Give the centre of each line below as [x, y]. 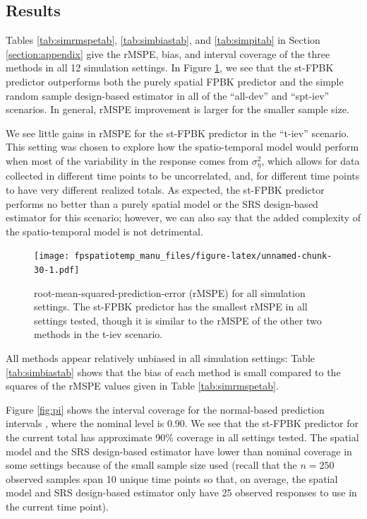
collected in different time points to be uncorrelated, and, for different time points [183, 176]
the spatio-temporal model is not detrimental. [104, 231]
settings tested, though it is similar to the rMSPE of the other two [178, 320]
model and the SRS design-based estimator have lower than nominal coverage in [179, 451]
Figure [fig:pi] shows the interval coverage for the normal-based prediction [165, 409]
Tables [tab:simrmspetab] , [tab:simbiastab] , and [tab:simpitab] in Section [163, 40]
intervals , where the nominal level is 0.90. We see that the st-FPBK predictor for [182, 423]
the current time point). [57, 506]
